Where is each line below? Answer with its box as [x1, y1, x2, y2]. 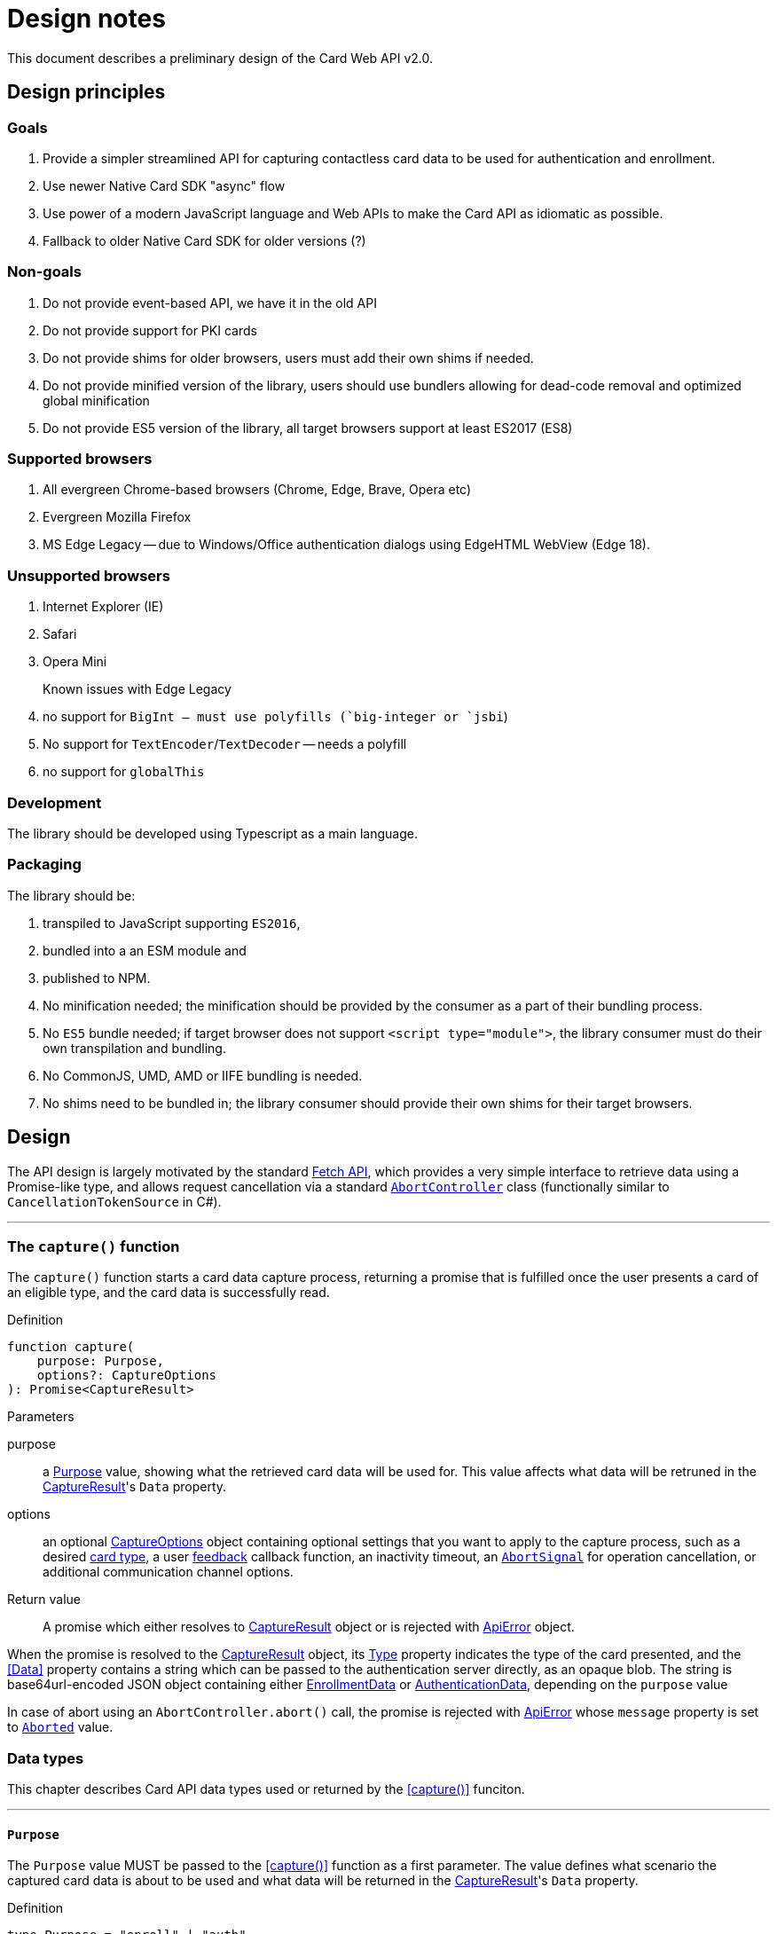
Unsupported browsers [7, 566, 170, 585]
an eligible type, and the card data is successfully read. [7, 1285, 330, 1301]
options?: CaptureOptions [36, 1368, 217, 1383]
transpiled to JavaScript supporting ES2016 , [43, 915, 301, 931]
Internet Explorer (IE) [43, 599, 164, 615]
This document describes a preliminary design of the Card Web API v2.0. [7, 50, 433, 66]
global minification [43, 392, 150, 408]
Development [7, 793, 102, 812]
